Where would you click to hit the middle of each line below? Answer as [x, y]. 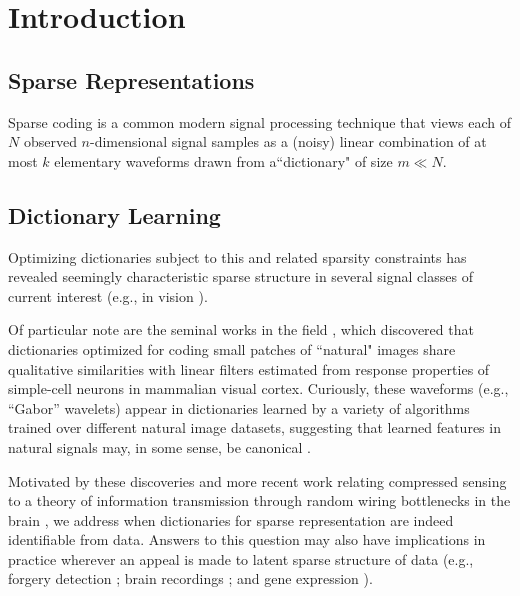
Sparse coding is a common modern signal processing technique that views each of [259, 121]
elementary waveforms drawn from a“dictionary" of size [223, 160]
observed [50, 141]
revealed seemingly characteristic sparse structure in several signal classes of [240, 276]
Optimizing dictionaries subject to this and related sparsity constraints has [237, 256]
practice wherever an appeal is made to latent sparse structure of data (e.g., [241, 558]
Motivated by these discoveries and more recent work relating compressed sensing [257, 480]
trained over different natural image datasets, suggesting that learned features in [254, 427]
